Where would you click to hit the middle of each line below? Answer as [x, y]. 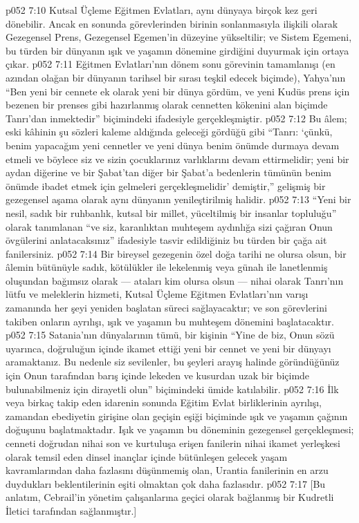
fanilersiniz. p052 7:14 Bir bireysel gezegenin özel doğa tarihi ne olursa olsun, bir [176, 253]
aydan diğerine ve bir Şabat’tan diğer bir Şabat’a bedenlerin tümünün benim [168, 172]
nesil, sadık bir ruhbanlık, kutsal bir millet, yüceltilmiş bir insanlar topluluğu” [171, 212]
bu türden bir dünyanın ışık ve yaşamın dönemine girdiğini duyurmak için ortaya [177, 50]
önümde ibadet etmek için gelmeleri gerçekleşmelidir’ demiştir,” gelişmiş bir [166, 186]
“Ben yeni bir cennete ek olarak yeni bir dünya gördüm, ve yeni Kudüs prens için [178, 91]
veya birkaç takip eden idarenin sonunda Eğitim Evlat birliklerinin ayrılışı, [164, 402]
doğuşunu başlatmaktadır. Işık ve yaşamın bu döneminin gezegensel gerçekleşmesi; [180, 429]
